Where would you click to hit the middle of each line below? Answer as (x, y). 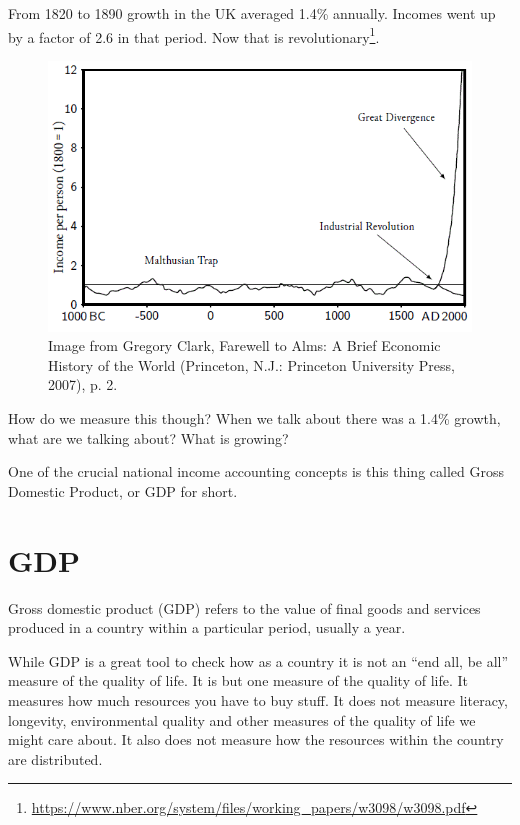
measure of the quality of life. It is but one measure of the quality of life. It (238, 680)
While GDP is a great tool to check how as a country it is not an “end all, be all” (258, 660)
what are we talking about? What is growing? (148, 437)
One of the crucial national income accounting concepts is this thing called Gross (256, 471)
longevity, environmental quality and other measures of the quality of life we (242, 719)
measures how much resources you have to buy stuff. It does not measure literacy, (258, 699)
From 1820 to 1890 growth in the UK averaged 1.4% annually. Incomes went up (252, 13)
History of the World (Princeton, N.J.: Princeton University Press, (251, 364)
